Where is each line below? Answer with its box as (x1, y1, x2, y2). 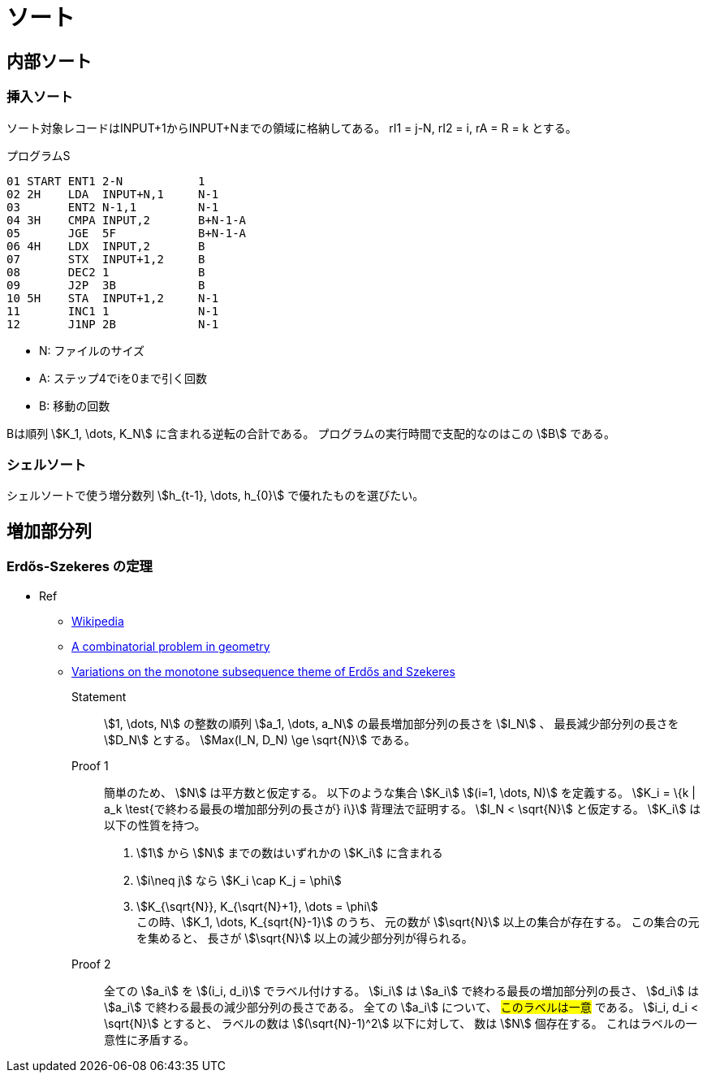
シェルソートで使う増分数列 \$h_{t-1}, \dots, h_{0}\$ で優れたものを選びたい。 (6, 488, 425, 503)
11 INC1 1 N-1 (6, 304, 219, 318)
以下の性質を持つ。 (104, 817, 206, 832)
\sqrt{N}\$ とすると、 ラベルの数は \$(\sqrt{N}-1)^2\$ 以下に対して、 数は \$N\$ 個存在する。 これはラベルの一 (104, 1016, 697, 1030)
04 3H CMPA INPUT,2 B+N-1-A (6, 213, 247, 227)
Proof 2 (71, 956, 111, 971)
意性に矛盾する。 (104, 1032, 195, 1046)
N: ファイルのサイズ (39, 343, 145, 357)
